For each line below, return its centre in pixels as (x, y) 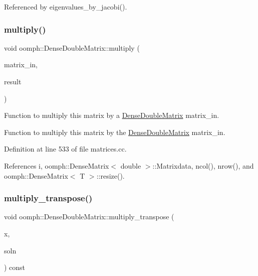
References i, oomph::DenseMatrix (57, 165)
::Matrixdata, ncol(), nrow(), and (203, 165)
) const (15, 267)
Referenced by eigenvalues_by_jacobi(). (66, 7)
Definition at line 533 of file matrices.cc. (65, 149)
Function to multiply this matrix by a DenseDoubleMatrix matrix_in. (112, 115)
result (13, 81)
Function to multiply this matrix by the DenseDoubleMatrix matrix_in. (115, 132)
